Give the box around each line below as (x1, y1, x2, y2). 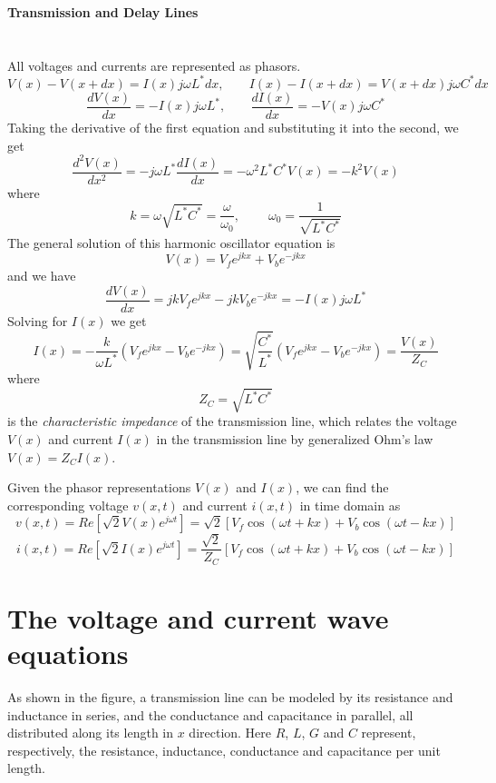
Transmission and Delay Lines (7, 3, 199, 21)
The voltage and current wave (7, 599, 389, 636)
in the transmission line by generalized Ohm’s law (156, 429, 433, 448)
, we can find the (296, 478, 389, 497)
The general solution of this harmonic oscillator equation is (7, 233, 336, 252)
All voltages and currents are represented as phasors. (7, 55, 301, 74)
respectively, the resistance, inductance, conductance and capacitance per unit (7, 740, 441, 759)
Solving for (7, 312, 68, 331)
